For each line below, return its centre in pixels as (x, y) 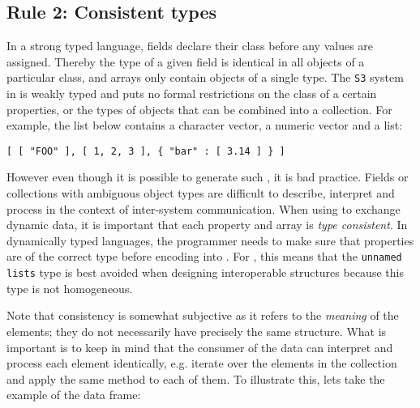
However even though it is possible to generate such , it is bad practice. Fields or (208, 177)
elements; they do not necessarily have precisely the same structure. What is (197, 331)
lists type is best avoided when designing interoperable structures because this (205, 272)
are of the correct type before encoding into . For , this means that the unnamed (204, 256)
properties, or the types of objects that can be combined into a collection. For (199, 109)
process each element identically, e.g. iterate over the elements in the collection (202, 363)
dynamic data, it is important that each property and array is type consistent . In (207, 225)
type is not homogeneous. (70, 288)
